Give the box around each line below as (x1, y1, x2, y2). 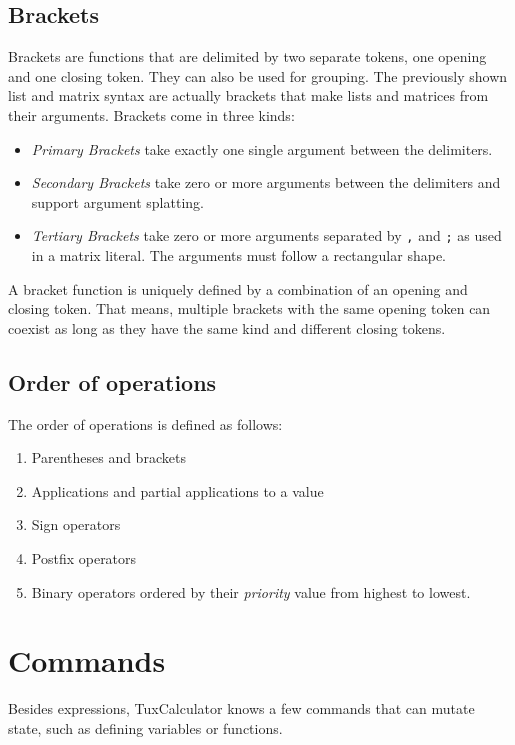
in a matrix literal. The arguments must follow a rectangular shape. (31, 245, 446, 266)
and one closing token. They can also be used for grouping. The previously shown (8, 65, 508, 86)
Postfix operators (31, 547, 137, 568)
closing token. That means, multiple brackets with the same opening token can (8, 298, 491, 319)
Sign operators (31, 514, 121, 535)
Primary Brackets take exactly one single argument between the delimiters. (31, 138, 493, 159)
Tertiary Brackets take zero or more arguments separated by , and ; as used (31, 225, 502, 246)
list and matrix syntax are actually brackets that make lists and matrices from (8, 85, 489, 106)
